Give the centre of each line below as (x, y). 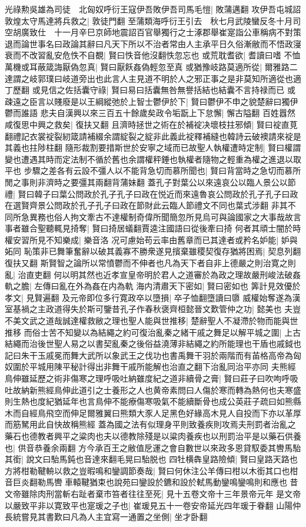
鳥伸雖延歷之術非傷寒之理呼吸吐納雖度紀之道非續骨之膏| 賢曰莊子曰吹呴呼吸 (152, 378)
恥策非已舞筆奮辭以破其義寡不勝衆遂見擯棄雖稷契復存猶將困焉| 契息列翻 (162, 251)
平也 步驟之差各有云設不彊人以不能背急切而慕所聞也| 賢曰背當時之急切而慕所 (153, 170)
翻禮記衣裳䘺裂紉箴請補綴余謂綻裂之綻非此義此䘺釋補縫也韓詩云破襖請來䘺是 (153, 136)
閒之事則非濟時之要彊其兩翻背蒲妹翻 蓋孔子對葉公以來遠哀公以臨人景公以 (146, 182)
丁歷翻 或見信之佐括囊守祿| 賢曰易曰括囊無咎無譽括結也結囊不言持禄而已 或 (150, 90)
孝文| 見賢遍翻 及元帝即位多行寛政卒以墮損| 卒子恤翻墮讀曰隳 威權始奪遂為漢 (153, 297)
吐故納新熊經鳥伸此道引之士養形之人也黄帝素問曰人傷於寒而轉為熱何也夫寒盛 (153, 390)
